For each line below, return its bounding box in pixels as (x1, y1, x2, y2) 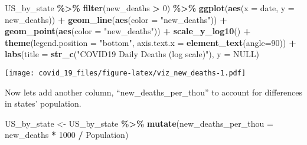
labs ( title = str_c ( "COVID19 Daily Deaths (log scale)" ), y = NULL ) (5, 48, 259, 60)
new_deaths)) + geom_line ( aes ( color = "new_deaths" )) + (5, 13, 227, 25)
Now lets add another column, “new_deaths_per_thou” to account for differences (5, 85, 302, 98)
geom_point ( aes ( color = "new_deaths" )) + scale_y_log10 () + (5, 25, 251, 37)
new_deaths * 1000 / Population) (5, 128, 129, 141)
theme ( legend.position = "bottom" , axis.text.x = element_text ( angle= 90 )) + (5, 36, 296, 48)
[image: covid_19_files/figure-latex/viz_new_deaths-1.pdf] (5, 68, 246, 77)
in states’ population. (5, 97, 81, 110)
